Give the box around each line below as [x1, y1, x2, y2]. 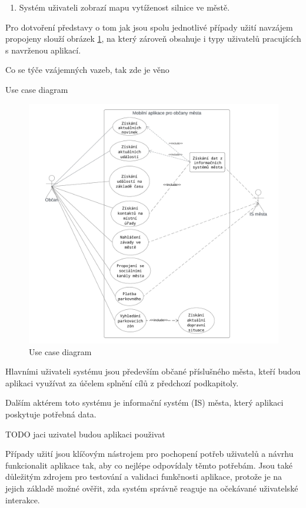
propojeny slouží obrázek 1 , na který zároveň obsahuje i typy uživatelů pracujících [5, 32, 301, 45]
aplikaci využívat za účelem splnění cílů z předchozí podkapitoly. [5, 376, 239, 389]
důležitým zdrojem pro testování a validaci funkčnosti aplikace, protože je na [5, 470, 282, 483]
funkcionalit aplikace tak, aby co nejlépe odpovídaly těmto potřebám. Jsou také [5, 459, 293, 471]
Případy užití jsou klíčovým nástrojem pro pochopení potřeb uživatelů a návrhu [5, 447, 294, 460]
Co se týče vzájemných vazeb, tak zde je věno [5, 63, 169, 76]
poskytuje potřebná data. [5, 407, 97, 420]
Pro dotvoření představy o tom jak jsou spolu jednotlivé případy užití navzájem [5, 21, 293, 33]
